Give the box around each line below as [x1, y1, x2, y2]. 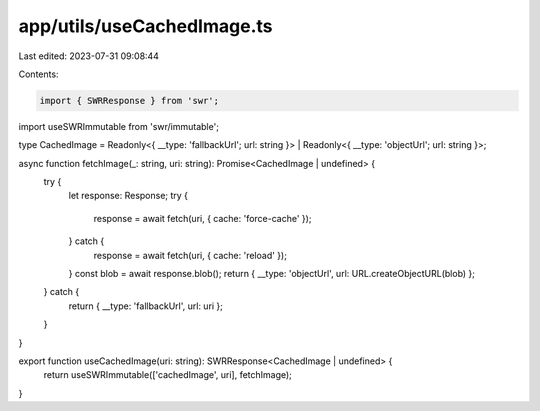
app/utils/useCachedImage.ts [18, 15, 273, 37]
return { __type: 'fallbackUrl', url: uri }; [68, 300, 224, 312]
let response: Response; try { [68, 190, 189, 202]
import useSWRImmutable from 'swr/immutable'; [18, 120, 220, 132]
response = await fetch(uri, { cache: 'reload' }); [93, 249, 287, 261]
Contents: [18, 68, 59, 80]
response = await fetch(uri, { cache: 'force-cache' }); [93, 212, 312, 224]
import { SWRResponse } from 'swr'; [39, 95, 220, 106]
